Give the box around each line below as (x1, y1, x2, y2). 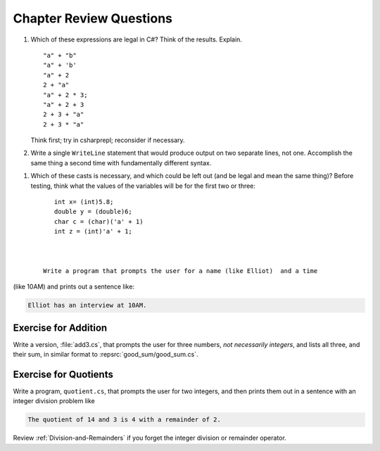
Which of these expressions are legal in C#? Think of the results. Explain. (30, 35, 243, 44)
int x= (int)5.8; (53, 198, 114, 206)
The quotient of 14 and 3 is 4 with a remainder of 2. (27, 416, 221, 424)
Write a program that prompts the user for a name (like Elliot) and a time (43, 267, 318, 274)
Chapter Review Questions (13, 11, 172, 26)
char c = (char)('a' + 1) (53, 217, 144, 225)
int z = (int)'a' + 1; (53, 227, 133, 236)
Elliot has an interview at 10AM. (27, 301, 147, 310)
